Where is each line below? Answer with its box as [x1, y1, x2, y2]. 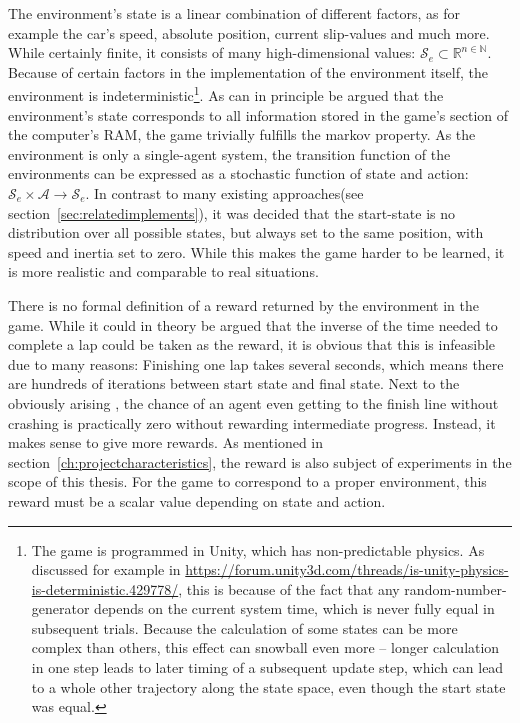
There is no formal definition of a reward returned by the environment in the [8, 294, 479, 315]
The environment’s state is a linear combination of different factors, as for [8, 3, 461, 23]
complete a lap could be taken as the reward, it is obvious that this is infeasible [8, 334, 496, 355]
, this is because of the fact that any [178, 578, 400, 599]
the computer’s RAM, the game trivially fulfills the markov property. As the [8, 124, 476, 145]
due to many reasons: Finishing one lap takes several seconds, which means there [8, 353, 504, 374]
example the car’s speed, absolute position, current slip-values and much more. [8, 22, 490, 43]
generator [31, 598, 90, 619]
